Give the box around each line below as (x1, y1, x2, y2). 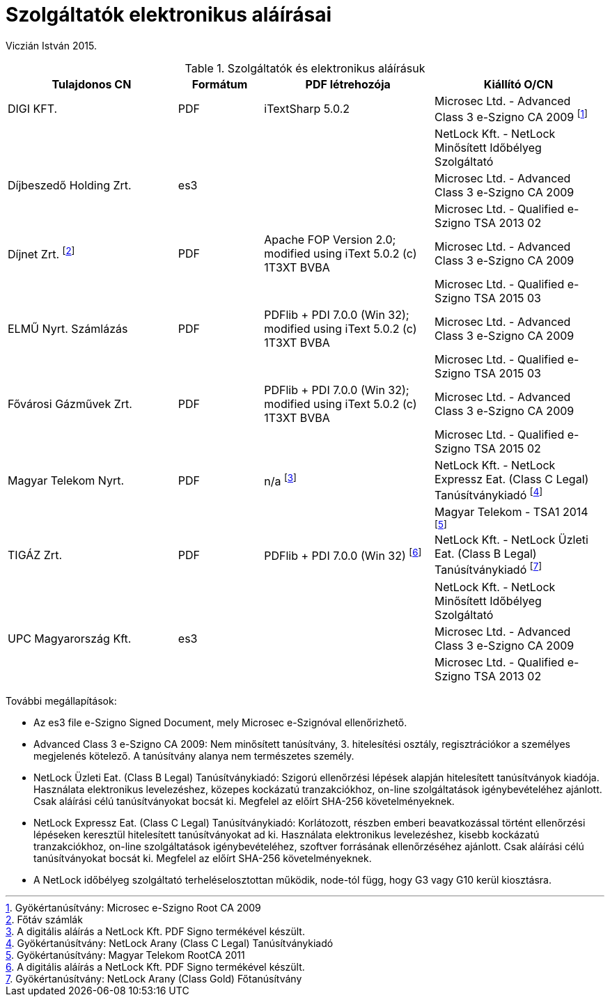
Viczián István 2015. (6, 39, 97, 52)
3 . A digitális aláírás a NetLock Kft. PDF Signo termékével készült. (6, 925, 305, 937)
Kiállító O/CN (483, 77, 554, 91)
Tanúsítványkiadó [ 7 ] (435, 561, 542, 577)
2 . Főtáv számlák (6, 913, 83, 925)
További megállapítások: (6, 694, 117, 707)
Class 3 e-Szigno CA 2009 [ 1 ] (435, 107, 588, 125)
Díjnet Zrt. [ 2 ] (8, 245, 75, 262)
